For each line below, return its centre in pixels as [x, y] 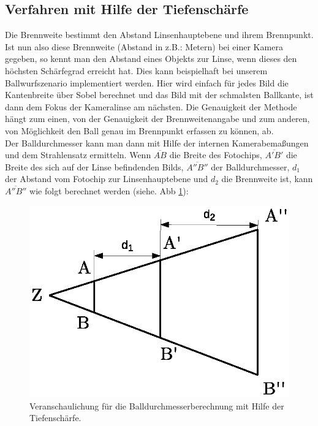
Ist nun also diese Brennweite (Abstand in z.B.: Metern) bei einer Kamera [144, 46]
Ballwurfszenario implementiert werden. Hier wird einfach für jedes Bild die [147, 82]
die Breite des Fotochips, [216, 155]
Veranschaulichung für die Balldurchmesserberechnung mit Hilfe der [157, 405]
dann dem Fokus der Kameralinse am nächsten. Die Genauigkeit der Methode [151, 106]
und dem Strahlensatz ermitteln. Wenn [78, 155]
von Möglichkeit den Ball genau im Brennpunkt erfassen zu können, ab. [139, 130]
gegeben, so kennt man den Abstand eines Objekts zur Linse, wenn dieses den [151, 59]
